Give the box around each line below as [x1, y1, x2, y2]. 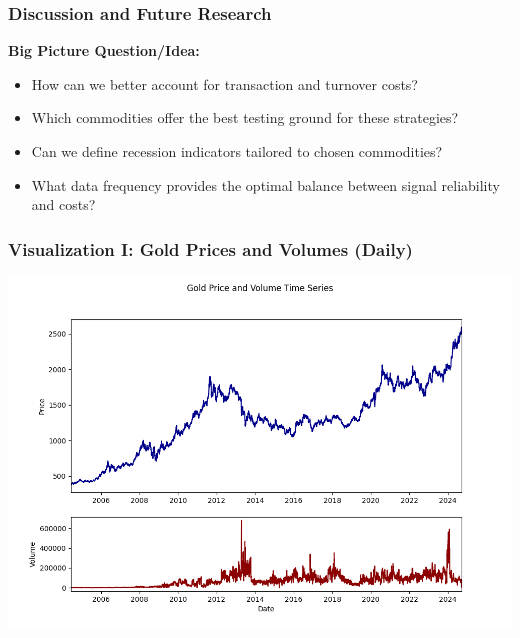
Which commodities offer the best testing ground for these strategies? [31, 107, 459, 128]
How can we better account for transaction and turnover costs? [31, 73, 418, 94]
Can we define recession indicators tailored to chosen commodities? [31, 141, 443, 161]
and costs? [31, 194, 96, 215]
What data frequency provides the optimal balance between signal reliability [31, 174, 500, 195]
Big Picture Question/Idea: [8, 40, 200, 61]
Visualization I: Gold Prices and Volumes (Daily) [8, 236, 413, 261]
